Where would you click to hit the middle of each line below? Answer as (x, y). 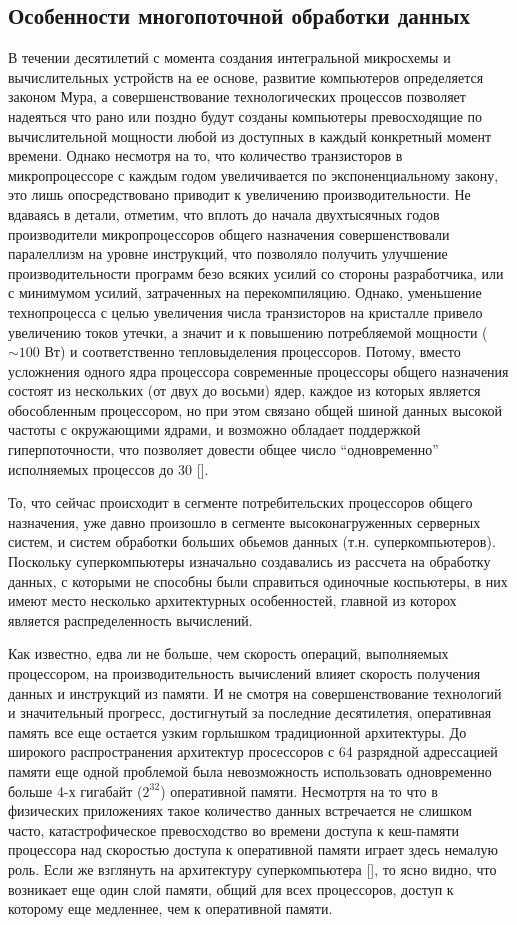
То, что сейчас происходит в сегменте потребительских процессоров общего (240, 502)
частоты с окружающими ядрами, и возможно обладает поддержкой (214, 429)
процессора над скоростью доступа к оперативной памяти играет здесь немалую (253, 849)
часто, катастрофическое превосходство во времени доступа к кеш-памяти (234, 829)
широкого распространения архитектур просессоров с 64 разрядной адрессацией (253, 751)
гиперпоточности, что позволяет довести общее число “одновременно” (223, 449)
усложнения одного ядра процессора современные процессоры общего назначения (258, 370)
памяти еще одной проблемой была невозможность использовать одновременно (250, 770)
